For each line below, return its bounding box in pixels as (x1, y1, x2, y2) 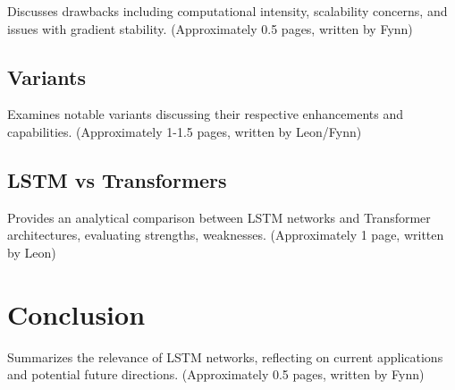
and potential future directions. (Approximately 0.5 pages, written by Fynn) (7, 365, 425, 384)
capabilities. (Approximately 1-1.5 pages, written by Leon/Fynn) (7, 122, 362, 140)
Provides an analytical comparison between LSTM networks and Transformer (7, 208, 431, 226)
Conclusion (7, 295, 146, 332)
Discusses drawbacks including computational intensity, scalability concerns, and (7, 2, 448, 20)
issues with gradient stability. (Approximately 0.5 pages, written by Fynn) (7, 19, 413, 38)
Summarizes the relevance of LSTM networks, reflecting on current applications (7, 347, 443, 366)
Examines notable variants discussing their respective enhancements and (7, 105, 404, 123)
